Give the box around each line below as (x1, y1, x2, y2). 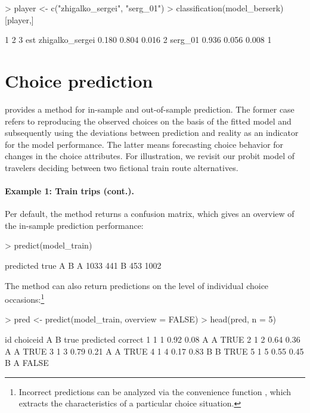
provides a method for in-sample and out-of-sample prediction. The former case (5, 103, 294, 115)
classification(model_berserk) (176, 2, 284, 14)
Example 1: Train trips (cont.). (5, 185, 134, 197)
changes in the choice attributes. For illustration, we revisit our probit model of (5, 150, 295, 162)
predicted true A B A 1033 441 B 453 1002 (5, 259, 162, 272)
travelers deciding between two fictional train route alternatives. (5, 161, 238, 173)
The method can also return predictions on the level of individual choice (5, 279, 269, 291)
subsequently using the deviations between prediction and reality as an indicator (5, 126, 299, 139)
